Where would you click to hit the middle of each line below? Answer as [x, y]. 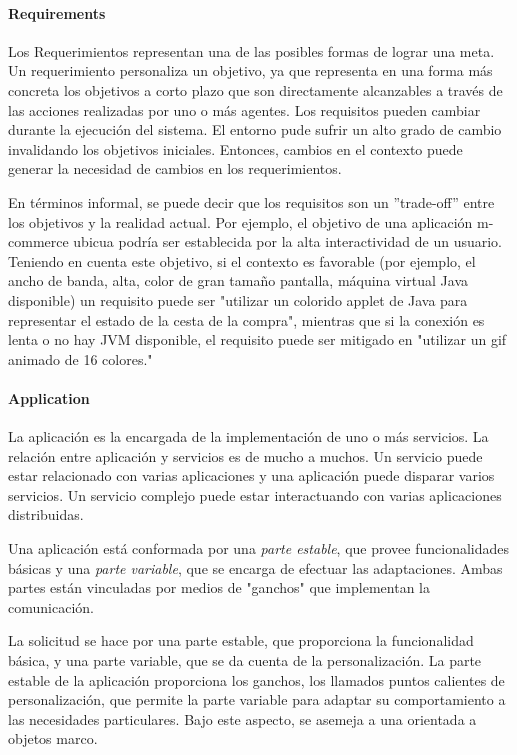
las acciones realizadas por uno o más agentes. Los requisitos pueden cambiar [244, 109]
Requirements [57, 12]
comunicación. [51, 606]
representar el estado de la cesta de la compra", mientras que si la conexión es [246, 319]
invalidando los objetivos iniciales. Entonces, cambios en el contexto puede [235, 148]
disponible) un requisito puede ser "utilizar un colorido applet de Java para [238, 299]
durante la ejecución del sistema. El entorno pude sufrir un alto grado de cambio [255, 129]
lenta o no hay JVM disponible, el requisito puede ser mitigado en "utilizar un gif [257, 339]
